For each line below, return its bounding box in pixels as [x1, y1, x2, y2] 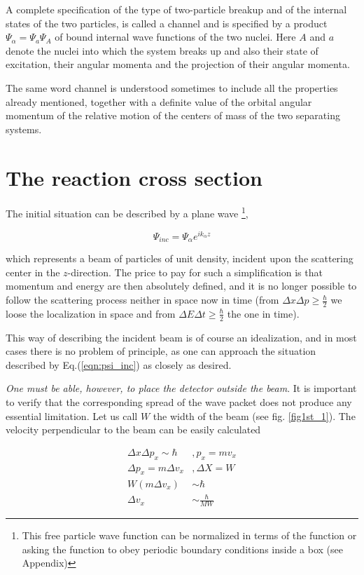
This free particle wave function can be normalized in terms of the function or [22, 527, 357, 542]
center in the [6, 264, 60, 279]
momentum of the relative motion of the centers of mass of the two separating [6, 108, 340, 123]
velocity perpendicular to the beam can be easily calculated [6, 422, 261, 437]
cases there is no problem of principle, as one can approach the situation [6, 344, 316, 358]
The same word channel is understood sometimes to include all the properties [6, 80, 338, 95]
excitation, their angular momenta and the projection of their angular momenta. [6, 57, 350, 72]
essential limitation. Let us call [6, 408, 138, 423]
